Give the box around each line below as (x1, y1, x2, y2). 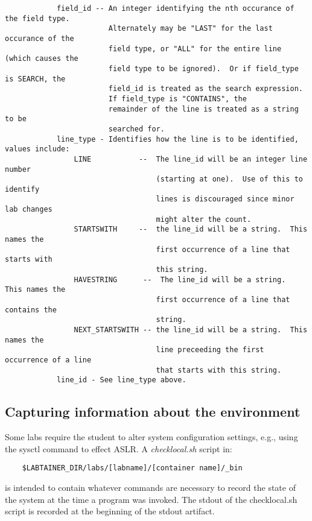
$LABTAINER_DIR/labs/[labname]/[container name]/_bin (22, 464, 243, 473)
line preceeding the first (156, 346, 264, 355)
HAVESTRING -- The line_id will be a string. (74, 275, 286, 284)
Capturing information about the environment (5, 402, 301, 421)
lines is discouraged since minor (156, 195, 294, 204)
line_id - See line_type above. (56, 376, 186, 385)
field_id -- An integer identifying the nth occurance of (56, 4, 294, 13)
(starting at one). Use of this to (156, 175, 303, 184)
